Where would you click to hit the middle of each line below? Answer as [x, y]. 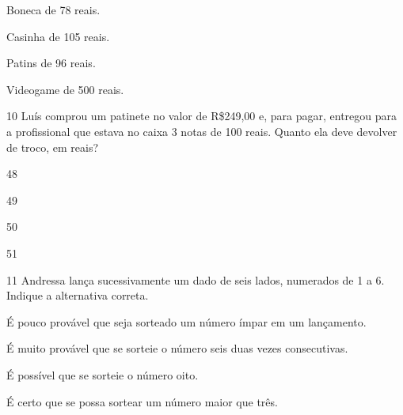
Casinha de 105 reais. [58, 36]
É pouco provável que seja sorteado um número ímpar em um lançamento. [186, 321]
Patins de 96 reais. [51, 63]
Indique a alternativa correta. [78, 295]
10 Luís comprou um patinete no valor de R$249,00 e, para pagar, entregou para [202, 116]
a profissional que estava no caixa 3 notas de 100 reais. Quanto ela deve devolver [202, 131]
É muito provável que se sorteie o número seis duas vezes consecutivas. [177, 348]
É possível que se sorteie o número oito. [103, 374]
